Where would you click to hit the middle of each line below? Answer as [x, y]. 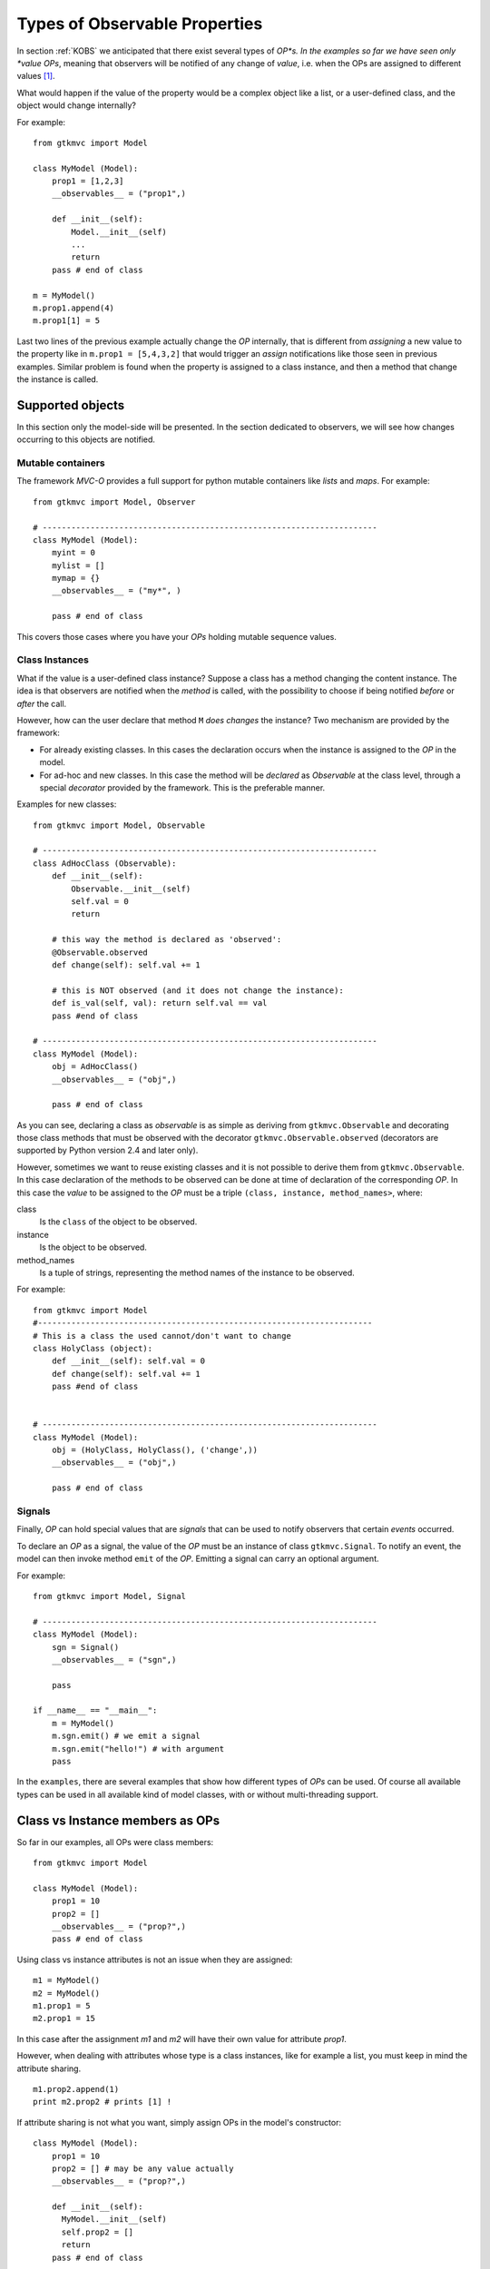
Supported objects [71, 405]
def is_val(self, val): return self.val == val [159, 1003]
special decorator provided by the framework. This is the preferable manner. [182, 787]
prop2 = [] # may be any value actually [143, 2168]
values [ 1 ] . [36, 76]
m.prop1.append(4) [74, 308]
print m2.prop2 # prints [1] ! [103, 2102]
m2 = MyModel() [67, 1993]
